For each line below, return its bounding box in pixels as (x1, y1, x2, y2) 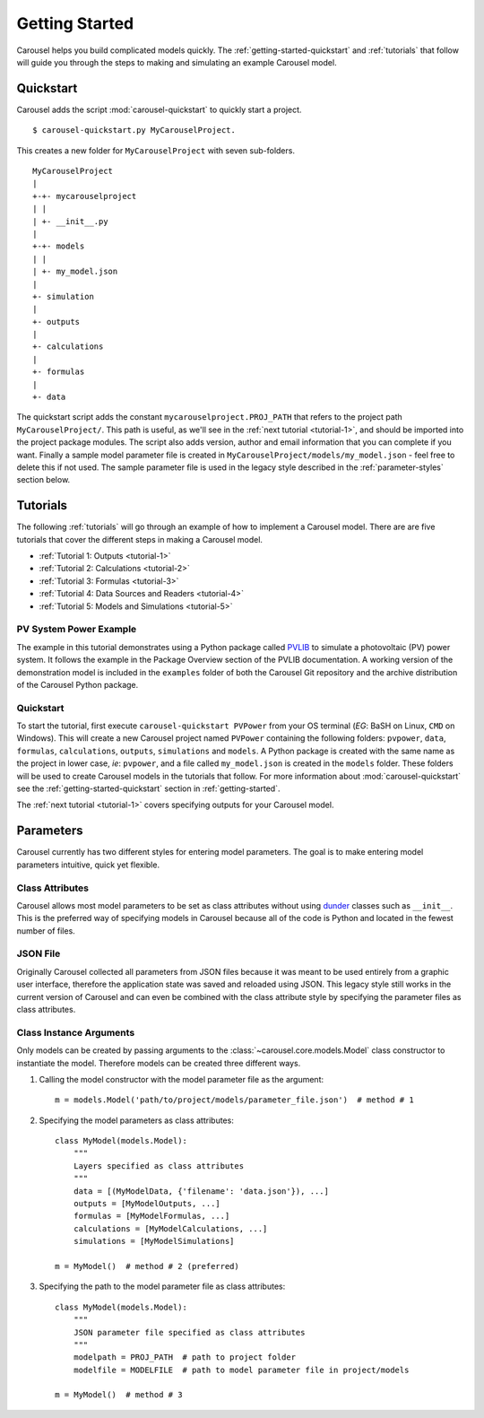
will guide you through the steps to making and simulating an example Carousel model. (16, 57, 337, 67)
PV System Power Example (16, 623, 137, 636)
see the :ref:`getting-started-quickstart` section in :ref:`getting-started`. (16, 783, 281, 794)
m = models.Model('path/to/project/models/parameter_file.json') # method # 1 (55, 1095, 414, 1105)
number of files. (16, 925, 75, 936)
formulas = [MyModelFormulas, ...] (73, 1211, 230, 1222)
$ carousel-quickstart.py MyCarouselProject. (32, 126, 237, 135)
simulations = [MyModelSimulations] (73, 1236, 235, 1247)
